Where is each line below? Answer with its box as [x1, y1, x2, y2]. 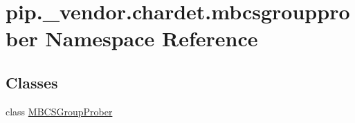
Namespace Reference [45, 24, 258, 53]
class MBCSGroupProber [6, 104, 113, 118]
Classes [6, 71, 58, 93]
